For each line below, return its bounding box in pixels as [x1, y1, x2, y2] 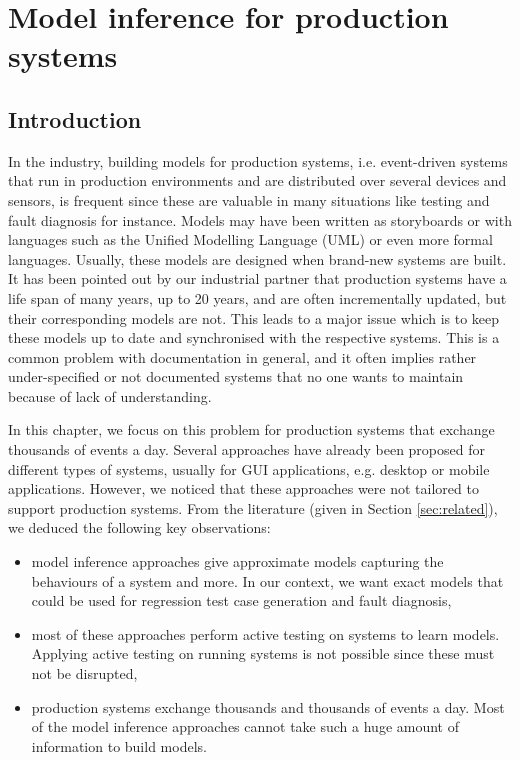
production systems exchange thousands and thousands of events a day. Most [31, 696, 505, 717]
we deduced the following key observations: [8, 517, 271, 538]
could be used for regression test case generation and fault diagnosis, [31, 590, 452, 611]
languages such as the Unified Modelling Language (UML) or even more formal [8, 229, 493, 250]
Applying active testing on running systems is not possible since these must [31, 643, 495, 664]
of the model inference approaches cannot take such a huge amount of [31, 716, 460, 737]
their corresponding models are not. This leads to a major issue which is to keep [8, 307, 500, 328]
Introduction [8, 103, 142, 134]
